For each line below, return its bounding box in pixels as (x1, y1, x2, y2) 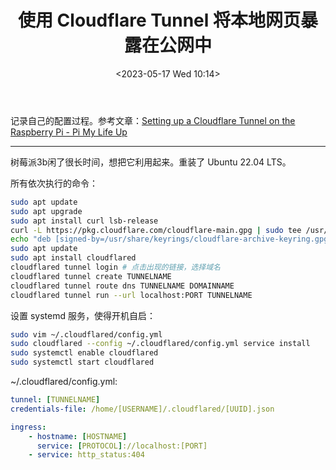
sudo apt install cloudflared (10, 253, 137, 263)
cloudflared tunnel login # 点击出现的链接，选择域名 (10, 262, 221, 273)
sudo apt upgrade (10, 206, 83, 216)
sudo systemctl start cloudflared (10, 357, 155, 368)
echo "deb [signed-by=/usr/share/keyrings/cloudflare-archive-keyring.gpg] (10, 234, 333, 245)
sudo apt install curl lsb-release (10, 216, 159, 226)
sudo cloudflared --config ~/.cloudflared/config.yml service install (10, 339, 311, 349)
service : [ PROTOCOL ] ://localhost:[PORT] (36, 441, 208, 451)
